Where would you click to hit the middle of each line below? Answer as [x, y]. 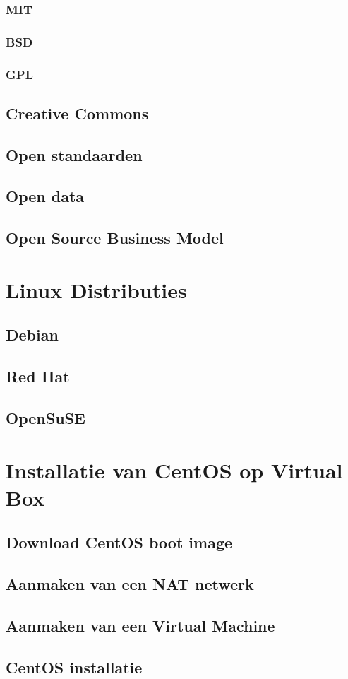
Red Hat [38, 376]
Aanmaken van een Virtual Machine [140, 625]
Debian [32, 335]
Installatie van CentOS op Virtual [174, 470]
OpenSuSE [46, 417]
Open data [45, 196]
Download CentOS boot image [119, 542]
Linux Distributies [96, 289]
